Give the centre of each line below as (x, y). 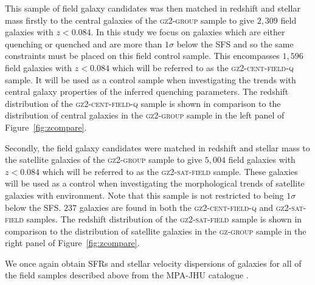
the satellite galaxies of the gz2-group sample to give (104, 160)
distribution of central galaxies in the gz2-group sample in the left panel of (145, 115)
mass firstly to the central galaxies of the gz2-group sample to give (130, 20)
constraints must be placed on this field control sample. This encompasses (142, 56)
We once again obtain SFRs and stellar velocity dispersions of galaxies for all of (153, 263)
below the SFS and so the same (235, 43)
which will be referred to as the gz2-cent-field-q (203, 67)
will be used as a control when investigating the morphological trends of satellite (155, 183)
